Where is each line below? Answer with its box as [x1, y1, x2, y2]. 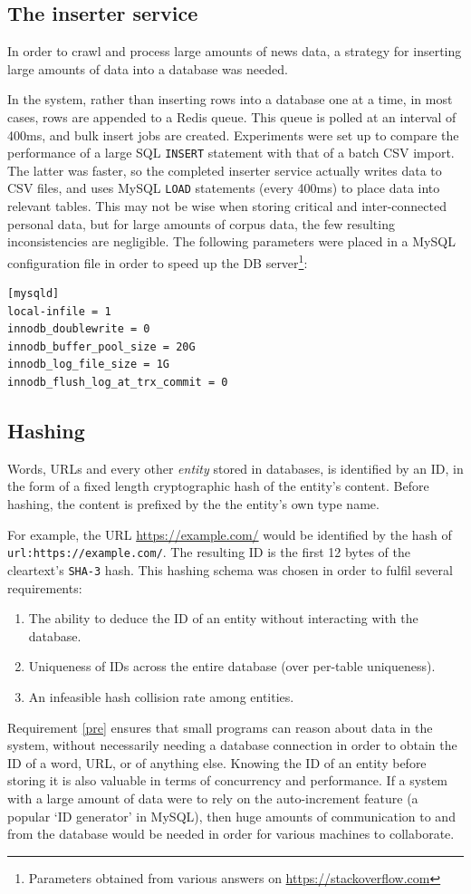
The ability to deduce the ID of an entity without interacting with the [28, 609, 418, 628]
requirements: [7, 578, 82, 597]
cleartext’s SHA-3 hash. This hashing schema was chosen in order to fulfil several [7, 560, 453, 579]
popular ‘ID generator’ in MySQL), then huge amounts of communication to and [7, 806, 456, 825]
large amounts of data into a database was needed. [7, 59, 288, 78]
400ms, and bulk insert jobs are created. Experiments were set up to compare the [7, 125, 459, 144]
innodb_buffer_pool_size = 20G [7, 340, 196, 353]
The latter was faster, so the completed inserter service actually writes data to [7, 160, 442, 179]
